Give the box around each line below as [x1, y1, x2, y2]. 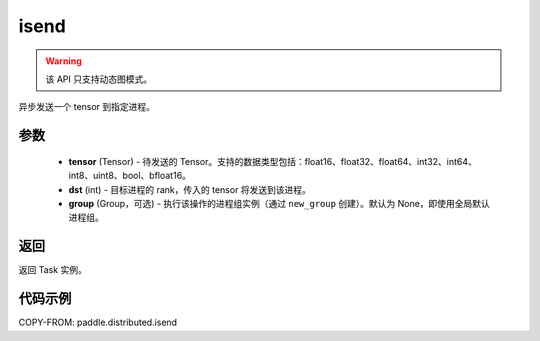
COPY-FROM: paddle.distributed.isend [18, 316, 178, 329]
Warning [45, 55, 82, 67]
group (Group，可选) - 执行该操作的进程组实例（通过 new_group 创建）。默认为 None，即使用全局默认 [68, 197, 490, 209]
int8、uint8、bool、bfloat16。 [68, 170, 192, 182]
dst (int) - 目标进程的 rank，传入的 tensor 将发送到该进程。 [68, 183, 312, 195]
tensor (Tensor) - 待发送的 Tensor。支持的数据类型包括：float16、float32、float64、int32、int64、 [68, 155, 477, 167]
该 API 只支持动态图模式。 [45, 73, 153, 85]
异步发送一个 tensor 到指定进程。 [18, 101, 155, 113]
